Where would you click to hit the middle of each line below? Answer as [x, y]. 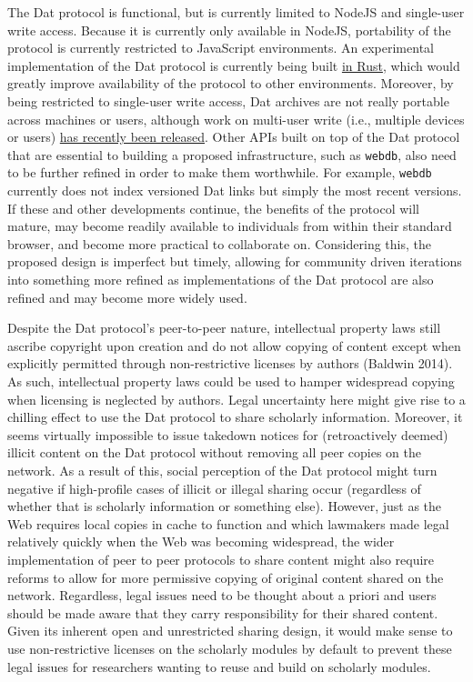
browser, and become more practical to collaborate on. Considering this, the [219, 243]
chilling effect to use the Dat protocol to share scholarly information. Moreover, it [235, 417]
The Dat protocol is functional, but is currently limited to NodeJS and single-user [236, 12]
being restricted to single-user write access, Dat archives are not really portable [228, 100]
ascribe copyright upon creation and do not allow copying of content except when [234, 345]
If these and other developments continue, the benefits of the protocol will [213, 208]
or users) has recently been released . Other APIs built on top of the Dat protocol [234, 137]
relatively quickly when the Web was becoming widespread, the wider [201, 542]
